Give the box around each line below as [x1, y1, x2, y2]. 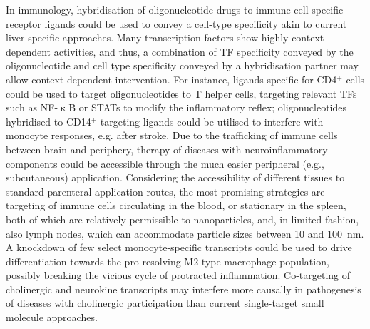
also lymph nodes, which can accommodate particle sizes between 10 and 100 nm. [6, 226, 364, 241]
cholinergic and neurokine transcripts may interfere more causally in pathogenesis [6, 281, 361, 296]
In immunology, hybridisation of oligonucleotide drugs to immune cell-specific [6, 2, 344, 16]
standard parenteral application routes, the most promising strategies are [6, 183, 325, 198]
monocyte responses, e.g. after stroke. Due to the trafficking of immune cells [6, 128, 338, 143]
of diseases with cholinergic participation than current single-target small [6, 295, 324, 310]
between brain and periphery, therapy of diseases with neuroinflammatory [6, 141, 328, 156]
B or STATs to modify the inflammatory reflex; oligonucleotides [68, 100, 346, 115]
